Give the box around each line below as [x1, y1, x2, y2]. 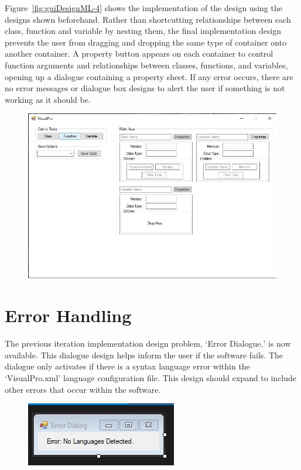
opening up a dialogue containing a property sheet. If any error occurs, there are [5, 70, 293, 82]
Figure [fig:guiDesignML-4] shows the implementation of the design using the [5, 2, 282, 13]
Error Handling [5, 303, 132, 327]
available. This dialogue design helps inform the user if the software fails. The [5, 348, 283, 361]
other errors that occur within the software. [5, 383, 161, 395]
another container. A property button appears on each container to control [5, 47, 273, 60]
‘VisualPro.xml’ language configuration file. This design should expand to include [5, 371, 297, 383]
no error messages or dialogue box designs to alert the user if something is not [5, 82, 285, 94]
